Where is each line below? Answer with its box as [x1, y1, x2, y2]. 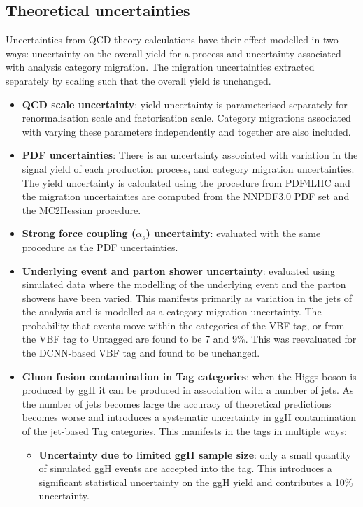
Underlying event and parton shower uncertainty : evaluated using [22, 263, 335, 278]
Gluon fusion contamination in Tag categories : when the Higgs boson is [22, 369, 357, 383]
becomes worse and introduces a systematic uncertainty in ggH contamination [22, 410, 357, 424]
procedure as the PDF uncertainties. [22, 239, 178, 254]
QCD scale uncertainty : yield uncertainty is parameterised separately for [22, 97, 348, 111]
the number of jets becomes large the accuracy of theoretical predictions [22, 396, 332, 410]
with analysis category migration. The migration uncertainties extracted [6, 59, 315, 74]
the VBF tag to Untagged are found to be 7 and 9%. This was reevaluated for [22, 331, 357, 346]
